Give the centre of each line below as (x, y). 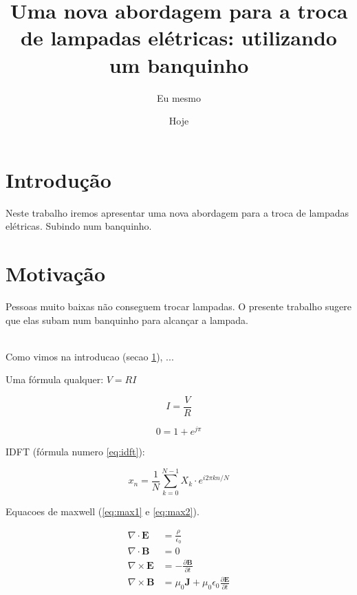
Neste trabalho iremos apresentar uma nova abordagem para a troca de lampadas (177, 212)
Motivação (56, 273)
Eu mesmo (179, 97)
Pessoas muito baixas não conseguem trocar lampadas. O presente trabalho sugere (179, 306)
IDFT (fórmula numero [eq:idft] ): (75, 452)
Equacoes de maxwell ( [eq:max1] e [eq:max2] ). (102, 511)
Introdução (58, 179)
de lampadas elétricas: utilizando (179, 37)
